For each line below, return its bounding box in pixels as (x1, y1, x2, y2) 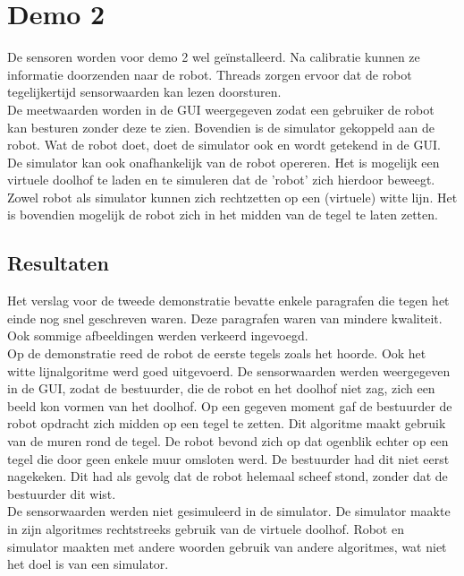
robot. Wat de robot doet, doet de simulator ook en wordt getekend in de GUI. (7, 135, 441, 154)
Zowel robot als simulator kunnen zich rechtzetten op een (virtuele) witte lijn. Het (7, 187, 458, 206)
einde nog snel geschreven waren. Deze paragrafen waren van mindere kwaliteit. (7, 308, 443, 327)
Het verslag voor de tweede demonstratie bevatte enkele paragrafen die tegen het (7, 291, 450, 310)
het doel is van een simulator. (7, 555, 169, 573)
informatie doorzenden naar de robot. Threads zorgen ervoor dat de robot (7, 64, 412, 83)
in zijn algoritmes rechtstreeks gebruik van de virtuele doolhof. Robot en (7, 519, 404, 537)
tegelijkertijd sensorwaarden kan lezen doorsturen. (7, 82, 282, 101)
